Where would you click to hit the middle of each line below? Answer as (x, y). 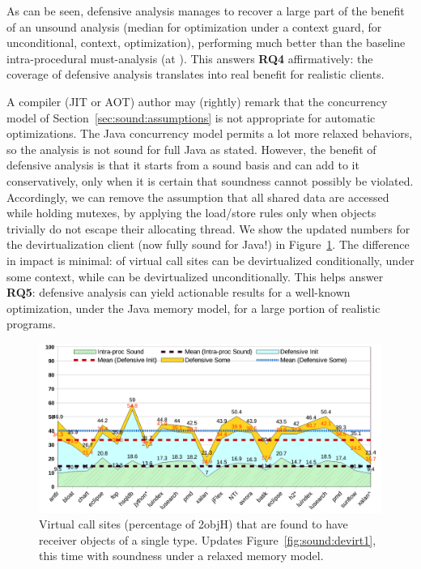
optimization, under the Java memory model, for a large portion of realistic (193, 308)
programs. (31, 324)
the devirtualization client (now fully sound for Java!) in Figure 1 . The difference (208, 244)
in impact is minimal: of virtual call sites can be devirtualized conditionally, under (210, 260)
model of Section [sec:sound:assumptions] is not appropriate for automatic (191, 117)
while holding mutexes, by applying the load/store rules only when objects (191, 213)
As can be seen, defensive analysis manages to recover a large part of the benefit (206, 11)
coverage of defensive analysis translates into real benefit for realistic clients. (196, 74)
